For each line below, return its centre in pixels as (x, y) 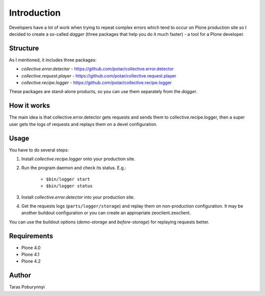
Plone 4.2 (31, 261)
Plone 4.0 (31, 247)
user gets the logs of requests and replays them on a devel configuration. (83, 124)
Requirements (31, 236)
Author (20, 275)
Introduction (35, 13)
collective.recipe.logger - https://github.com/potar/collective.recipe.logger (96, 83)
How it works (29, 106)
